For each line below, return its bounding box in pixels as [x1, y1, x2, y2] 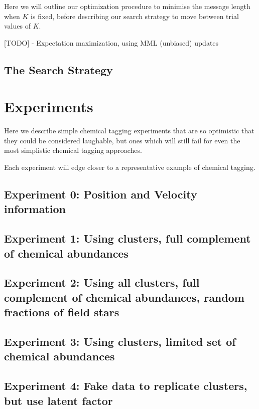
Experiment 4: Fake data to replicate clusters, [4, 378, 247, 393]
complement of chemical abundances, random [4, 289, 244, 305]
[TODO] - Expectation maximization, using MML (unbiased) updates [4, 37, 219, 48]
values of [4, 21, 31, 31]
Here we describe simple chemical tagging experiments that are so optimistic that [4, 125, 254, 136]
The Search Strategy [4, 62, 113, 77]
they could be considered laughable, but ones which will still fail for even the [4, 135, 240, 145]
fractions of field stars [4, 304, 119, 320]
